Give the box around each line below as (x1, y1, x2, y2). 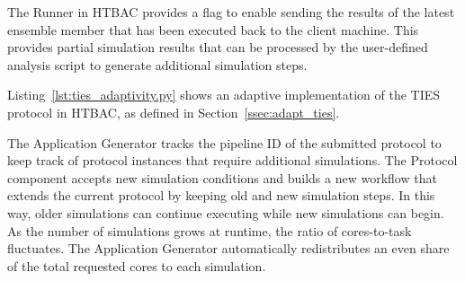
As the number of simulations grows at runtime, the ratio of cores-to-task (7, 221, 412, 240)
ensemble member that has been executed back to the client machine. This (7, 20, 419, 39)
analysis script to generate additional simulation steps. (7, 55, 308, 74)
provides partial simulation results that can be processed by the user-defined (7, 38, 428, 57)
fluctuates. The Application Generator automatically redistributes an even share (7, 239, 450, 258)
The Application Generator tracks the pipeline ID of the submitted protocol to (7, 133, 442, 152)
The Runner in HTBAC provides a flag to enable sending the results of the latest (7, 3, 455, 21)
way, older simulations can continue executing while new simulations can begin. (7, 203, 444, 222)
